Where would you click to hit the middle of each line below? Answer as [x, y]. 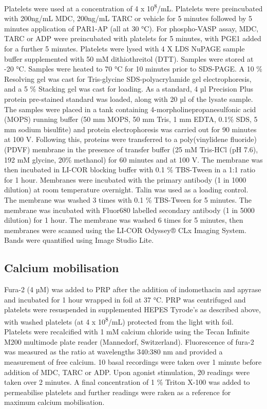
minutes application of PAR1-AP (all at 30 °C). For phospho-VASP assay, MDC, [131, 28]
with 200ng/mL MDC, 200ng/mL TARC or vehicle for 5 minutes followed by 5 [128, 18]
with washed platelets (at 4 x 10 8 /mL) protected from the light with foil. [119, 321]
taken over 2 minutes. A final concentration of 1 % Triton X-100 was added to [127, 382]
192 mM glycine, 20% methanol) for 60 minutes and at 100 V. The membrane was [133, 159]
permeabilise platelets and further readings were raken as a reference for [118, 392]
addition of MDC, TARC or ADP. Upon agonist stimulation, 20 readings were [127, 372]
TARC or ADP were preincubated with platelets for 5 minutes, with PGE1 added [133, 38]
